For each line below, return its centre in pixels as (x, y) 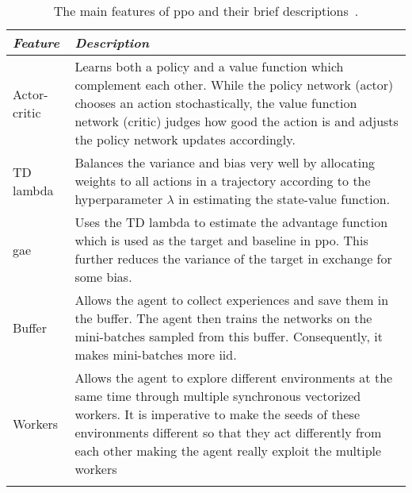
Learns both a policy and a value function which (209, 66)
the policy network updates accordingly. (185, 139)
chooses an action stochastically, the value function (216, 103)
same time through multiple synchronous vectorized (218, 396)
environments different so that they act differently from (228, 432)
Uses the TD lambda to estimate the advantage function (231, 222)
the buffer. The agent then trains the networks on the (223, 318)
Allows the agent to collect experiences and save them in (232, 300)
